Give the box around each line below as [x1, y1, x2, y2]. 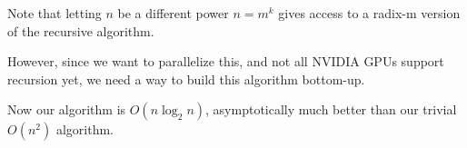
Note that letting [7, 4, 102, 22]
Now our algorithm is [7, 100, 126, 119]
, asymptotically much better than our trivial [205, 100, 457, 119]
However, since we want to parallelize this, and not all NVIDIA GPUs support [7, 52, 444, 71]
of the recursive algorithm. [7, 21, 154, 40]
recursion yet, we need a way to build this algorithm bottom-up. [7, 69, 365, 88]
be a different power [117, 4, 229, 22]
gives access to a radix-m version [278, 4, 461, 22]
